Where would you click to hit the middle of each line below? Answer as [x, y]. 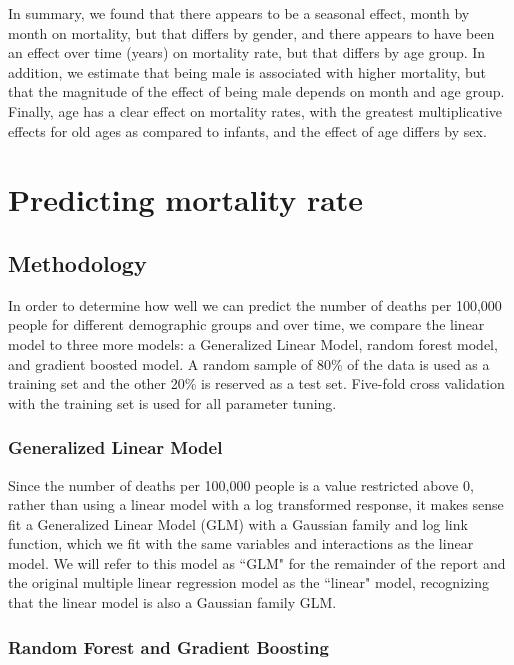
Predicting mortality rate [186, 199]
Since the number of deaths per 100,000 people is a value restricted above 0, [241, 484]
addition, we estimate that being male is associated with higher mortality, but [247, 71]
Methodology [77, 262]
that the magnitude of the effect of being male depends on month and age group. [256, 91]
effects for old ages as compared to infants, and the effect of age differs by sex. [247, 130]
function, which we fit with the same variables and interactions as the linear [241, 543]
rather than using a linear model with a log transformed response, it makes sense [256, 504]
